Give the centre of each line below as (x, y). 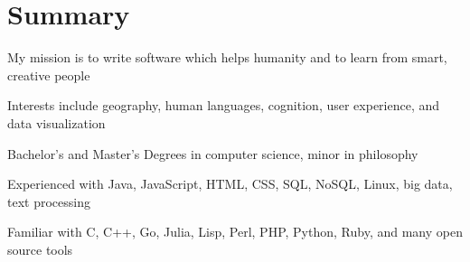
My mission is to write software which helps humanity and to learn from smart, (227, 57)
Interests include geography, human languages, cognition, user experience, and (224, 105)
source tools (40, 249)
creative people (49, 75)
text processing (49, 201)
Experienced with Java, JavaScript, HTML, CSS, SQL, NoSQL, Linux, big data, (230, 184)
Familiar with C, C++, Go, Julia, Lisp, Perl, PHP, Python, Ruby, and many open (235, 232)
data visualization (56, 122)
